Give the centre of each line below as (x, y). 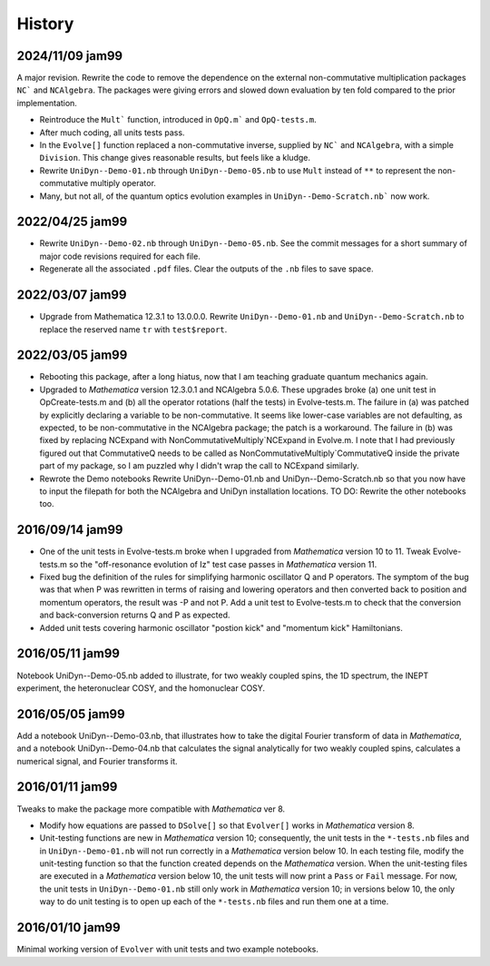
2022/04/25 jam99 (72, 222)
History (45, 24)
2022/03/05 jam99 (72, 355)
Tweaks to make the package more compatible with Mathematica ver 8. (151, 809)
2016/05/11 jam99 (69, 654)
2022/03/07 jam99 (72, 295)
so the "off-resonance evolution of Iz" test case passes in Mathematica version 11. (223, 564)
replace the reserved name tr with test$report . (133, 329)
